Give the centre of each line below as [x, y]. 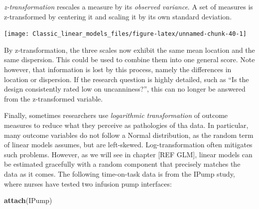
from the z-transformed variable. [54, 98]
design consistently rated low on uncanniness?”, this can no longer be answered [125, 89]
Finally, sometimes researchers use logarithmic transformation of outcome [116, 115]
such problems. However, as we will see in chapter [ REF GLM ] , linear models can [128, 154]
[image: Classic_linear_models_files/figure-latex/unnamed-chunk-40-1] [125, 34]
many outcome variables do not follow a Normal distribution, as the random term [129, 135]
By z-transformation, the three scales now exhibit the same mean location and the [129, 50]
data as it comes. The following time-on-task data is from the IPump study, [120, 173]
